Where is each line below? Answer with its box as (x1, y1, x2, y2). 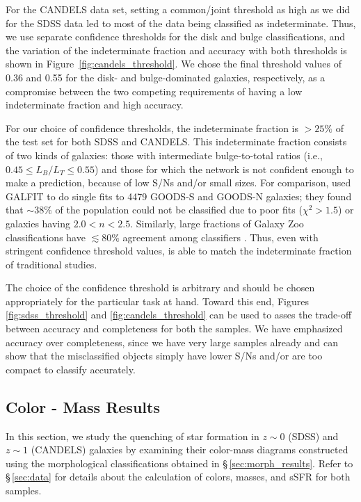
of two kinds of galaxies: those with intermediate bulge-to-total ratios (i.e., (6, 147, 323, 162)
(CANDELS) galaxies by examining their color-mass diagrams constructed (31, 442, 348, 457)
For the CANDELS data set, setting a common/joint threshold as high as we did (6, 2, 351, 16)
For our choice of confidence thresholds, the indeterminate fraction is (6, 120, 299, 135)
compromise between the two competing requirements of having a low (6, 83, 303, 98)
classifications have (6, 229, 86, 244)
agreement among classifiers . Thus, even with (122, 229, 319, 244)
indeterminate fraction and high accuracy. (6, 97, 184, 112)
